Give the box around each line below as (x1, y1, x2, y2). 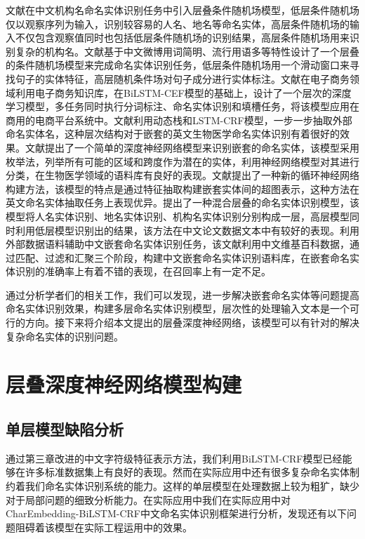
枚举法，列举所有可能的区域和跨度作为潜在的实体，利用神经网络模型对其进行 (6, 154, 359, 168)
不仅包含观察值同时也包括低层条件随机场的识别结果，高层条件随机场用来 (15, 30, 350, 45)
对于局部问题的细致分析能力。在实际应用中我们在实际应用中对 (6, 492, 291, 507)
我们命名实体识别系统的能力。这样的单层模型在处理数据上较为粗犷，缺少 (25, 479, 359, 493)
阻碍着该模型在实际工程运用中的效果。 (15, 519, 192, 534)
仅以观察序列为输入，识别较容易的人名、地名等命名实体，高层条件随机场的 (6, 16, 350, 31)
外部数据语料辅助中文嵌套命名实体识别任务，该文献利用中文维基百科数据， (6, 237, 350, 251)
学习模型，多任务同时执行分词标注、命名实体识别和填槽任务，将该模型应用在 (6, 99, 359, 114)
